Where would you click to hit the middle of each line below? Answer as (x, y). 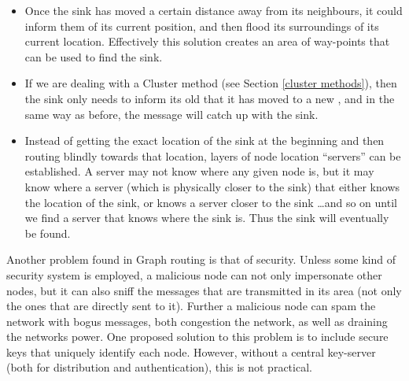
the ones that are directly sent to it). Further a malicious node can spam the (191, 306)
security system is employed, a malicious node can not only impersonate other (194, 274)
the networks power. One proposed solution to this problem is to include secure (197, 337)
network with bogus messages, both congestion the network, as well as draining (197, 321)
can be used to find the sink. (94, 56)
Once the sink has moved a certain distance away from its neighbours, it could (214, 10)
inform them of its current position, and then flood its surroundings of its (202, 26)
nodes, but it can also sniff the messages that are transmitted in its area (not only (204, 290)
